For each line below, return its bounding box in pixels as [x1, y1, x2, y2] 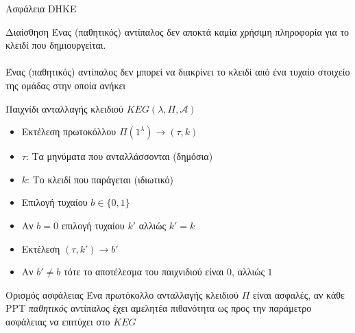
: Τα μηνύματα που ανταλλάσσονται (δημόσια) [25, 149, 213, 163]
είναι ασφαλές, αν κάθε [252, 287, 345, 301]
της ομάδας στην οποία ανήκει [5, 78, 126, 92]
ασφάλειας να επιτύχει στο [5, 314, 110, 328]
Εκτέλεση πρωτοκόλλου [21, 124, 117, 139]
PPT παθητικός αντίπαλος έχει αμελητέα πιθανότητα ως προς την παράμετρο [5, 301, 312, 315]
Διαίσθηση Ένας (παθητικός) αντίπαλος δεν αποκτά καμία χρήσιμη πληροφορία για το [5, 24, 350, 38]
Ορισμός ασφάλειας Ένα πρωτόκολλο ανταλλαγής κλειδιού [5, 287, 238, 301]
